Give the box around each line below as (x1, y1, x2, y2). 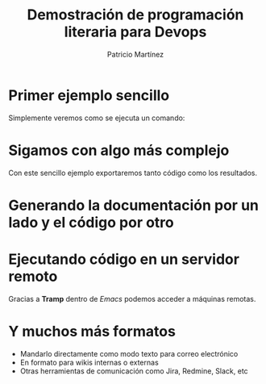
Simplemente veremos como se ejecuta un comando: (8, 113, 185, 123)
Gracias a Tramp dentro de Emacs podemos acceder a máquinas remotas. (8, 294, 256, 303)
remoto (8, 268, 58, 286)
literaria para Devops (64, 23, 207, 41)
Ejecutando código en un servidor (8, 250, 240, 268)
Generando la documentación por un (8, 196, 260, 215)
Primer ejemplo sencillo (8, 86, 170, 104)
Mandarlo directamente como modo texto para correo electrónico (19, 349, 239, 358)
